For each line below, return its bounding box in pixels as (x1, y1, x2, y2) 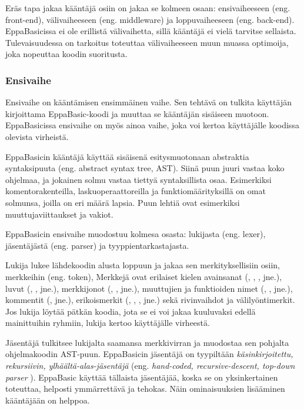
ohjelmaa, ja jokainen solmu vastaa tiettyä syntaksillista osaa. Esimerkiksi (5, 173, 272, 185)
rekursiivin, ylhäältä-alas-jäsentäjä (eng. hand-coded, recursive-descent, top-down (5, 359, 295, 372)
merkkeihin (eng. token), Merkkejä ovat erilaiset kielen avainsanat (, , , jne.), (5, 270, 282, 282)
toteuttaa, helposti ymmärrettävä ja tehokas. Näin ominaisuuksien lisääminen (5, 382, 285, 395)
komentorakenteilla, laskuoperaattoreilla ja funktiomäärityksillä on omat (5, 185, 266, 197)
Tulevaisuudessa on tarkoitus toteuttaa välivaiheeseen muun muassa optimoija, (5, 36, 289, 48)
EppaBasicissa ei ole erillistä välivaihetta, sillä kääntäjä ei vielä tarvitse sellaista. (5, 25, 296, 37)
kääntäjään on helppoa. (5, 394, 90, 406)
